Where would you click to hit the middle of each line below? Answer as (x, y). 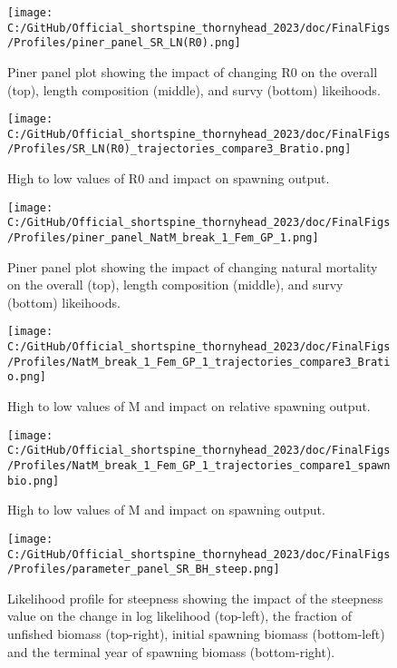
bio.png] (34, 481)
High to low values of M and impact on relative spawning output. (189, 406)
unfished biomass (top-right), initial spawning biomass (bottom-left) (196, 634)
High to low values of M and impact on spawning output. (166, 510)
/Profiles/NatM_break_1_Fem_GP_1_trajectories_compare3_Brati (199, 362)
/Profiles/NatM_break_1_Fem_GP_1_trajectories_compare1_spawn (199, 466)
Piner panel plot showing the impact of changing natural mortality (193, 266)
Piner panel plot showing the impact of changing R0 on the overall (193, 71)
